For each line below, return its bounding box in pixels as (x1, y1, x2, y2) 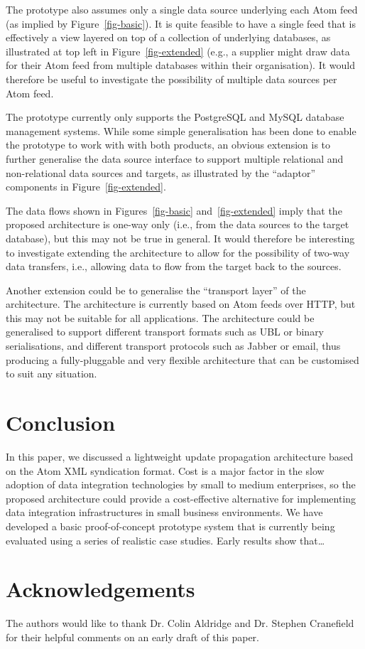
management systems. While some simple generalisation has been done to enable (6, 123, 356, 138)
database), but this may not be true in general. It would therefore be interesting (6, 230, 355, 245)
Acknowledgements (6, 574, 195, 604)
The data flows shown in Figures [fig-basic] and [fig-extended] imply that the (6, 203, 342, 218)
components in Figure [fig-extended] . (6, 179, 166, 194)
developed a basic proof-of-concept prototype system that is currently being (6, 518, 335, 533)
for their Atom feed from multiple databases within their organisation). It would (6, 58, 356, 73)
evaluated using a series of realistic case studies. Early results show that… (6, 532, 325, 547)
